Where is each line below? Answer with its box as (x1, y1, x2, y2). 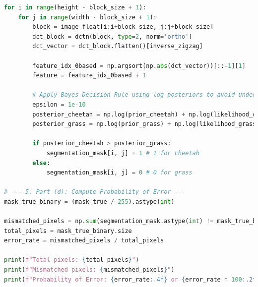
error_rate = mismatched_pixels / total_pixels (4, 237, 164, 244)
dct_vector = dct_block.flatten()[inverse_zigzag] (32, 43, 203, 50)
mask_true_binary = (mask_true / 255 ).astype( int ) (4, 198, 175, 205)
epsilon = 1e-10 (32, 101, 86, 108)
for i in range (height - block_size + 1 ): (4, 4, 146, 11)
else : (32, 159, 51, 167)
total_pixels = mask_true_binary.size (4, 227, 132, 234)
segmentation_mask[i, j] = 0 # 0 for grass (46, 169, 193, 176)
